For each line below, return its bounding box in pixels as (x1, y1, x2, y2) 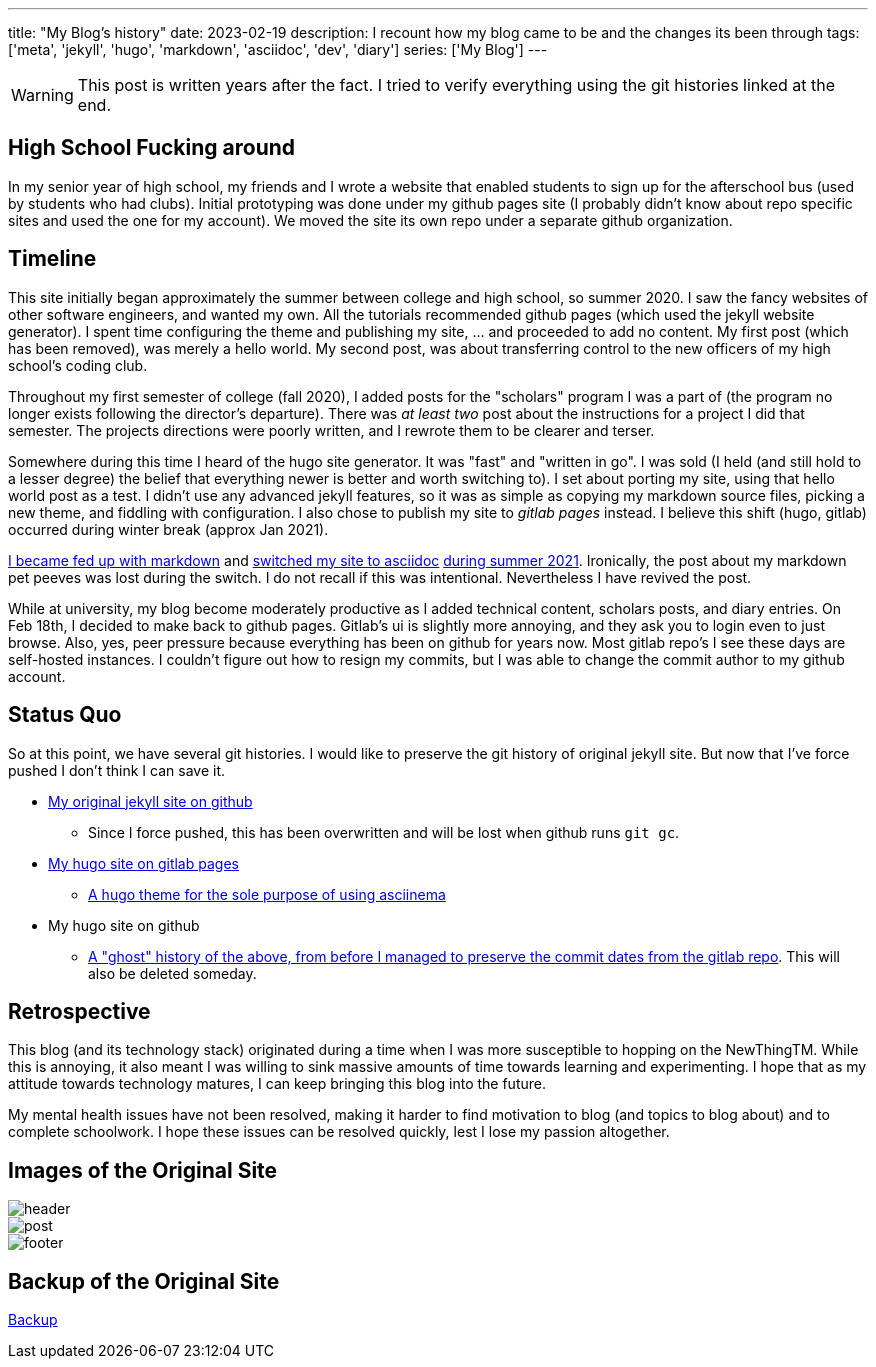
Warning (11, 85, 74, 105)
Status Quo (8, 702, 122, 728)
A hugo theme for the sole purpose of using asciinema (88, 885, 446, 903)
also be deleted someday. (88, 964, 257, 982)
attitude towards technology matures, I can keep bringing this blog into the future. (8, 1075, 546, 1093)
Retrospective (8, 998, 151, 1024)
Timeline (8, 246, 97, 272)
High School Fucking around (8, 135, 296, 161)
